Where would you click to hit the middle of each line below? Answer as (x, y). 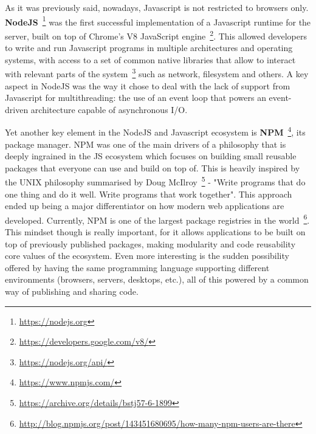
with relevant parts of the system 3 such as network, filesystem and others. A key (157, 73)
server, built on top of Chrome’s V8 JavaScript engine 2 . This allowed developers (156, 35)
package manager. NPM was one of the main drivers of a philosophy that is (146, 144)
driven (17, 109)
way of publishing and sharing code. (72, 291)
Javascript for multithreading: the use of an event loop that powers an (136, 98)
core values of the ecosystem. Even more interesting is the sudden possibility (147, 256)
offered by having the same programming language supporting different (137, 267)
